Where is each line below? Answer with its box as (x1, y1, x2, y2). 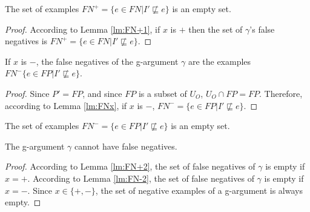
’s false (249, 22, 275, 35)
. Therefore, (259, 87, 303, 99)
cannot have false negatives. (74, 139, 177, 152)
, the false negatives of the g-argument (36, 55, 179, 67)
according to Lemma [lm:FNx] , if (5, 99, 127, 111)
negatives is (5, 35, 48, 47)
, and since (82, 87, 122, 99)
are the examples (188, 55, 251, 67)
